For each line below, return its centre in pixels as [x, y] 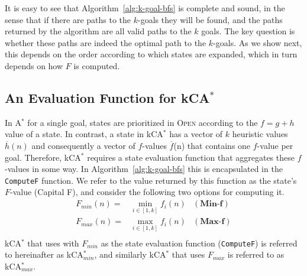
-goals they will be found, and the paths [210, 19]
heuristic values [260, 134]
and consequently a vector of [83, 145]
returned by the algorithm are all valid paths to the [98, 31]
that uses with [53, 243]
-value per [275, 145]
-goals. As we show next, [258, 42]
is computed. [97, 65]
